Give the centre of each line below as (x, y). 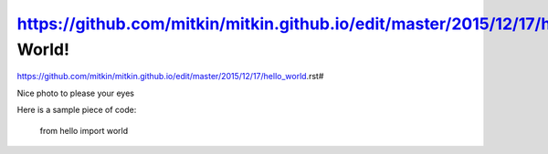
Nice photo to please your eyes (75, 93)
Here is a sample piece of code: (77, 110)
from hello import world (84, 130)
